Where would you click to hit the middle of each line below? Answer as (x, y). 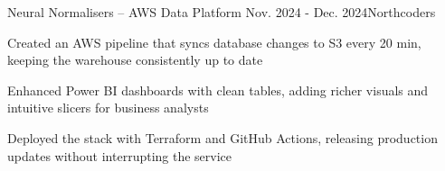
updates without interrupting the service (120, 155)
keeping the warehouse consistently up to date (135, 60)
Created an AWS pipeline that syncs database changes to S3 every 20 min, (214, 42)
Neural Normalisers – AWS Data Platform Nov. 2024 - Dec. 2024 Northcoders (222, 12)
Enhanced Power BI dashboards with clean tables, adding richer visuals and (218, 90)
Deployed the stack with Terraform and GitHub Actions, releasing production (222, 137)
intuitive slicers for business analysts (108, 108)
